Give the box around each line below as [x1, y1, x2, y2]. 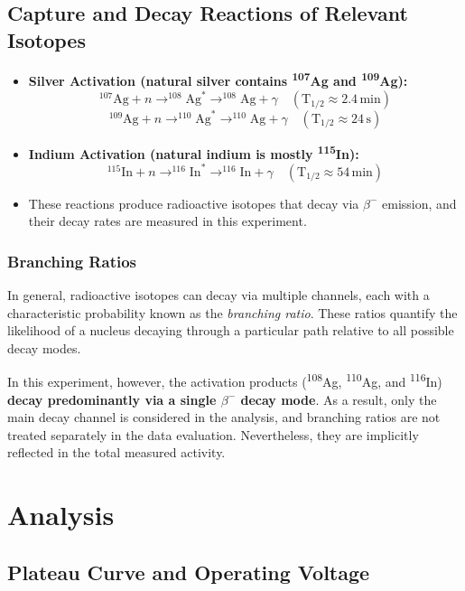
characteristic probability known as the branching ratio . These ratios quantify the [7, 303, 458, 322]
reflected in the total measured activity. [7, 443, 226, 462]
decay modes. [7, 338, 81, 357]
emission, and [382, 193, 457, 212]
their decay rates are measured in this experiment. [28, 211, 307, 230]
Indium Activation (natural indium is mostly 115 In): [28, 141, 359, 163]
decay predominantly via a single [7, 389, 217, 408]
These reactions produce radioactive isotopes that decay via [28, 193, 359, 212]
